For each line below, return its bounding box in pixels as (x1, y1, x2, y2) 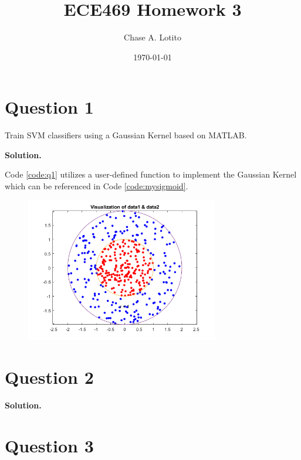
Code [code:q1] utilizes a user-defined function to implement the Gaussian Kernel (5, 168, 297, 180)
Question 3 (5, 433, 94, 457)
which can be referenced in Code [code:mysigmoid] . (5, 180, 188, 192)
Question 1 (5, 95, 94, 119)
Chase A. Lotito (124, 31, 181, 43)
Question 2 (5, 364, 94, 389)
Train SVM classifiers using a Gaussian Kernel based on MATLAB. (5, 129, 247, 141)
